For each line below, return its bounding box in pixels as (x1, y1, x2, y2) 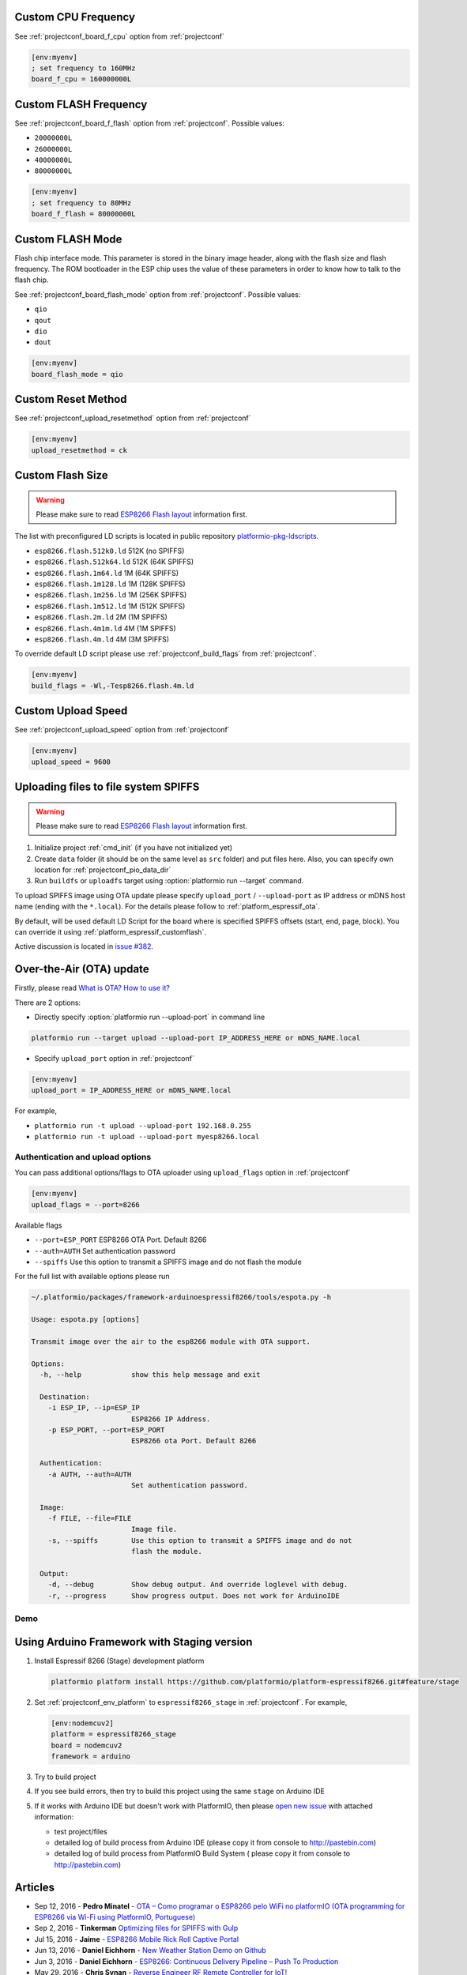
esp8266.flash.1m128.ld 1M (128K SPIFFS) (34, 579, 186, 589)
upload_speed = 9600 (31, 757, 111, 766)
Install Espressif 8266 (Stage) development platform (34, 1656, 205, 1665)
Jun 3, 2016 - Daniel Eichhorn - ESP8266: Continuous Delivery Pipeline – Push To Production (34, 1956, 339, 1966)
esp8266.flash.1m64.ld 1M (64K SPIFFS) (34, 568, 179, 577)
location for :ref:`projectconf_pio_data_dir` (34, 865, 171, 875)
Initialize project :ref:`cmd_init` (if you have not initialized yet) (34, 843, 233, 852)
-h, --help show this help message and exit (40, 1371, 261, 1379)
